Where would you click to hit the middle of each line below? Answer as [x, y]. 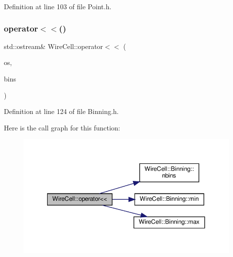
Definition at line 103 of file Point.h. [58, 6]
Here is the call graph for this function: [62, 127]
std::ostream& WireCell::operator [54, 46]
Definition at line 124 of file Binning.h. [61, 111]
